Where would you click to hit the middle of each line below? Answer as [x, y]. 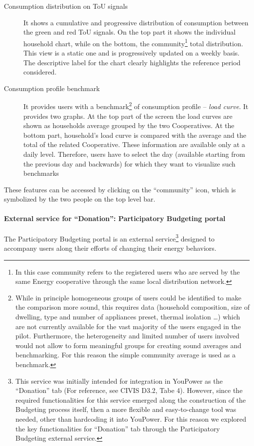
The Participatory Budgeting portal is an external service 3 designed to [109, 238]
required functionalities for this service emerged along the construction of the [131, 400]
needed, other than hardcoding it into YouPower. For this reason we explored [131, 418]
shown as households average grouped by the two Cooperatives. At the [129, 125]
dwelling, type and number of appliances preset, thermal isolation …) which [128, 317]
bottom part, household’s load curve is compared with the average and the [135, 135]
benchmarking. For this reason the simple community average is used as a [126, 355]
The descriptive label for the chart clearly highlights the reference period [132, 62]
